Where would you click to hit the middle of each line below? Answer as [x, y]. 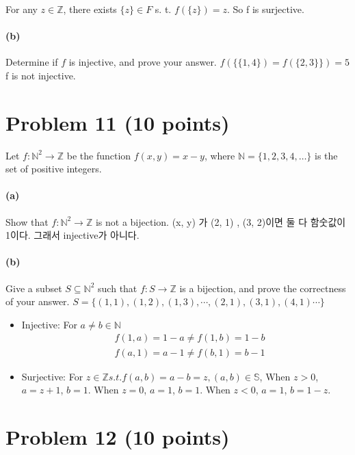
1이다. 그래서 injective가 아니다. [73, 235]
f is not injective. [41, 75]
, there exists [90, 9]
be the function [99, 155]
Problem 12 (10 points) [118, 436]
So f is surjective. [268, 9]
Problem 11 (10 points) [118, 122]
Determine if [32, 62]
